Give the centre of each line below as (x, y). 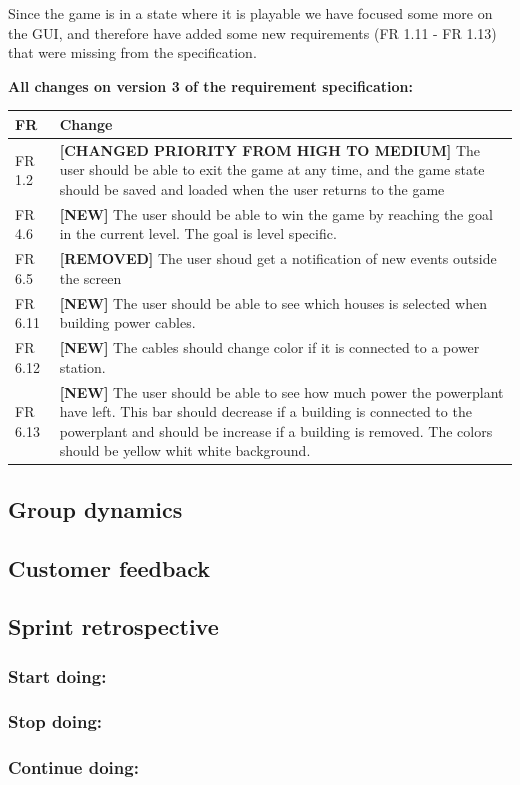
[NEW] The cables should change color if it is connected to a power (269, 347)
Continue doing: (73, 767)
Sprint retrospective (113, 626)
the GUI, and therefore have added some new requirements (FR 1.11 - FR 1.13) (252, 32)
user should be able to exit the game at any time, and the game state (272, 169)
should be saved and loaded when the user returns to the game (252, 188)
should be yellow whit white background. (185, 450)
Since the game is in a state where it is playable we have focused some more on (250, 13)
